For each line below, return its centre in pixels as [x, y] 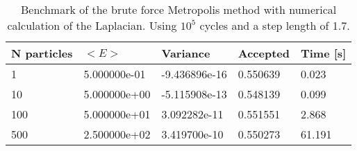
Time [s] [323, 53]
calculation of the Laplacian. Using [92, 25]
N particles [42, 53]
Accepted [264, 53]
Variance [186, 53]
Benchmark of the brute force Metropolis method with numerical [178, 9]
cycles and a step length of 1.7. [275, 25]
